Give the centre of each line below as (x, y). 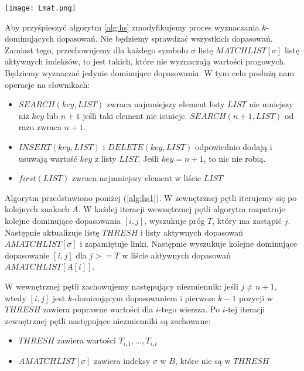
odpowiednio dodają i (234, 147)
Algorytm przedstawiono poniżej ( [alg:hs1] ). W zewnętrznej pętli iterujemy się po (151, 197)
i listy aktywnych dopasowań (192, 232)
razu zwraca (40, 127)
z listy (105, 158)
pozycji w (256, 297)
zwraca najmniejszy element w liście (136, 178)
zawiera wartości (86, 340)
